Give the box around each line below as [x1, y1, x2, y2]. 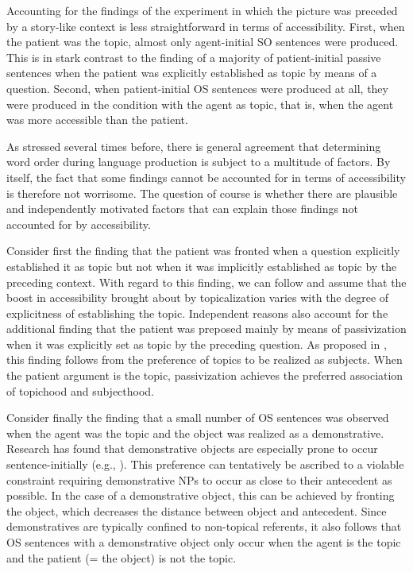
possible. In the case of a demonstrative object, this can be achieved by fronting [6, 487, 395, 504]
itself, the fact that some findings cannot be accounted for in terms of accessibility [6, 168, 406, 185]
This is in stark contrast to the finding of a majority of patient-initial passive [6, 48, 381, 65]
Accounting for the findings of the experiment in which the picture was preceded [6, 2, 398, 18]
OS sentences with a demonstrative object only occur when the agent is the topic [6, 534, 401, 550]
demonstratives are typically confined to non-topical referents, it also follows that [6, 518, 402, 535]
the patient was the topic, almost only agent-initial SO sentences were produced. [6, 33, 399, 50]
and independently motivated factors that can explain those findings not [6, 200, 358, 217]
